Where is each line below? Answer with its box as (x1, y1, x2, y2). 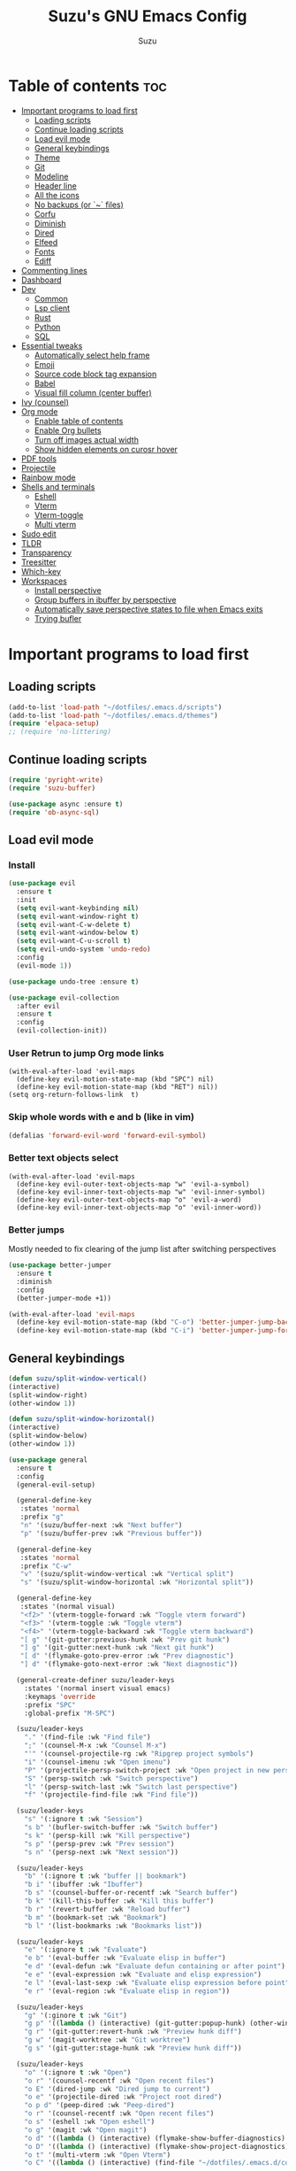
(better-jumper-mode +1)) (16, 1294, 112, 1302)
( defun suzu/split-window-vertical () (8, 1374, 148, 1383)
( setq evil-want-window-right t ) (16, 912, 140, 921)
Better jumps (8, 1224, 65, 1236)
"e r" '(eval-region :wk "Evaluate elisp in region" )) (24, 1986, 231, 1996)
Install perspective (34, 584, 102, 595)
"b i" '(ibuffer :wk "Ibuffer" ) (24, 1880, 143, 1889)
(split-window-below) (8, 1432, 88, 1441)
